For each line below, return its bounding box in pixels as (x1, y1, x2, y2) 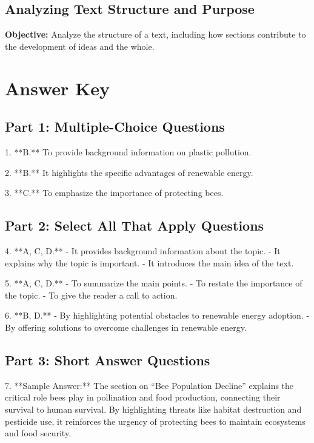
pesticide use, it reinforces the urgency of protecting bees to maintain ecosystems (5, 414, 306, 427)
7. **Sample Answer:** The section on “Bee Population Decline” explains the (5, 379, 294, 391)
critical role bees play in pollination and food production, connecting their (5, 391, 281, 404)
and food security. (5, 427, 72, 439)
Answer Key (5, 75, 110, 100)
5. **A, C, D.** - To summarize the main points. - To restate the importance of (5, 277, 302, 289)
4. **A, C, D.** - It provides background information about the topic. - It (5, 244, 281, 257)
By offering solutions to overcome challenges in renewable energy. (5, 320, 247, 333)
